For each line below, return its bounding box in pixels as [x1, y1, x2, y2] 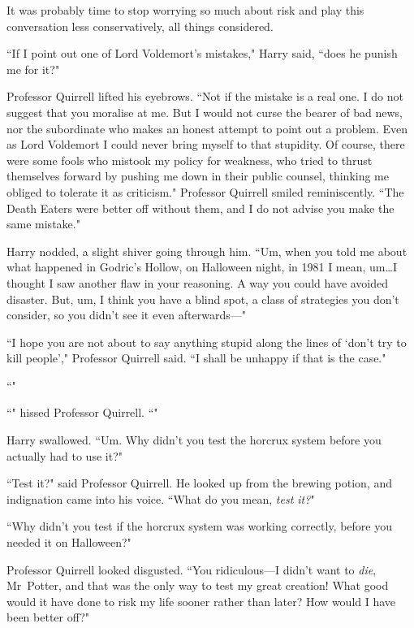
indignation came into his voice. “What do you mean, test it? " [6, 490, 315, 507]
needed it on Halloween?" [6, 534, 132, 551]
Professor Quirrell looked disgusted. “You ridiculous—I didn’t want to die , [6, 561, 377, 578]
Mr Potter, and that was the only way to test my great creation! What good [6, 577, 389, 594]
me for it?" [6, 60, 60, 77]
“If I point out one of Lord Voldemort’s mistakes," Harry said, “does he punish [6, 45, 398, 62]
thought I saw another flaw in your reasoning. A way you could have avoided [6, 274, 389, 291]
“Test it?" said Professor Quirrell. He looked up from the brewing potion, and [6, 474, 393, 492]
